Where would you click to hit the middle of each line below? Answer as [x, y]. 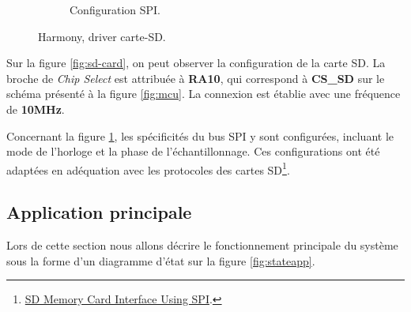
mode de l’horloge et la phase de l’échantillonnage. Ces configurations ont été [193, 151]
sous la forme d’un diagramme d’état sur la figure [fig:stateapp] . [161, 260]
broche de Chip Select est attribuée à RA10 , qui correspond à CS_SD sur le [196, 78]
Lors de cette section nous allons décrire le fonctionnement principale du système [202, 245]
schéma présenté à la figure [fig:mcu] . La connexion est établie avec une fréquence [204, 94]
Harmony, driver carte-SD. [102, 36]
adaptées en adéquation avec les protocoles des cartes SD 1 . [148, 168]
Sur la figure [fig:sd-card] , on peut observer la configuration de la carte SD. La [196, 63]
